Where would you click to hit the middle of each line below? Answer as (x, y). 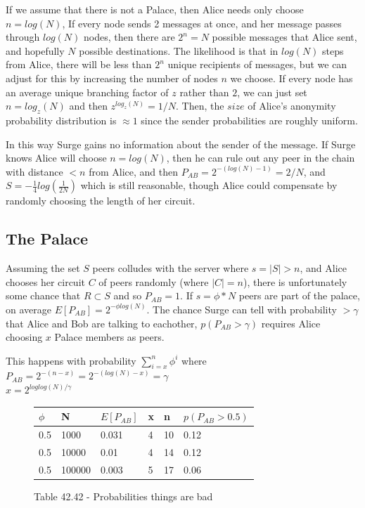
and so (128, 295)
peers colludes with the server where (171, 268)
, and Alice (323, 268)
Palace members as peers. (109, 337)
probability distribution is (61, 120)
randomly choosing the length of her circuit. (101, 201)
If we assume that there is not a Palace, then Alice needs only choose (155, 9)
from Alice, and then (133, 171)
